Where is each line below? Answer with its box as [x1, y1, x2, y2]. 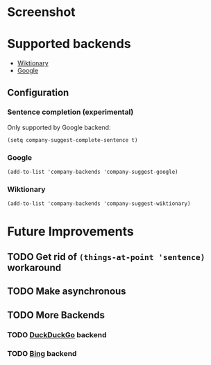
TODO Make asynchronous [7, 286, 126, 298]
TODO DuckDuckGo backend [7, 330, 107, 339]
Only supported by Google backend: [7, 123, 111, 131]
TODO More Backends [7, 309, 105, 321]
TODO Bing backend [7, 348, 77, 358]
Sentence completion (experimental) [7, 107, 134, 117]
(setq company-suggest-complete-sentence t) [7, 136, 138, 143]
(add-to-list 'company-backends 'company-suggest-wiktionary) [7, 200, 191, 207]
